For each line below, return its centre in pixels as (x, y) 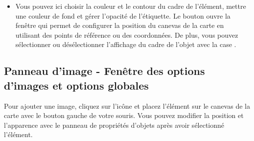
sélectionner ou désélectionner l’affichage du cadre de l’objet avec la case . (126, 44)
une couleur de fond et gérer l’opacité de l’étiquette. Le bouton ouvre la (123, 15)
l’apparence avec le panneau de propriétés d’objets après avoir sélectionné (114, 125)
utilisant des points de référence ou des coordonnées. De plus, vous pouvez (127, 35)
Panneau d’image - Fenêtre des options (104, 71)
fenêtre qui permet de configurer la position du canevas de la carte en (120, 25)
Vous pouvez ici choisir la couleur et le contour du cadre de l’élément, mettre (131, 6)
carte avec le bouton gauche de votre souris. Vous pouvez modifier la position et (124, 115)
